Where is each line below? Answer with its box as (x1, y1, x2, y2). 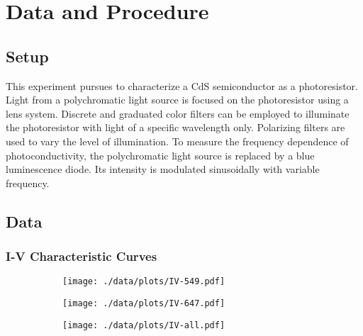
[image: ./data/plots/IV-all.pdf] (62, 320, 225, 330)
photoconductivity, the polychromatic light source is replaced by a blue (6, 147, 315, 162)
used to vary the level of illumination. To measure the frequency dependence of (6, 133, 349, 148)
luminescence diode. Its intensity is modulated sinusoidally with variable (6, 162, 320, 177)
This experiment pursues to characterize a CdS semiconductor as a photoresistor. (6, 78, 358, 93)
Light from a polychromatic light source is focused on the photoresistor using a (6, 92, 349, 107)
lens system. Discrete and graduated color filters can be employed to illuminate (6, 106, 350, 121)
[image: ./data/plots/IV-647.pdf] (62, 298, 225, 308)
